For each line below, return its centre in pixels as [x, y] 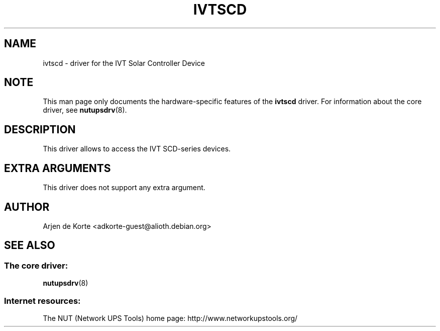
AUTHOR [27, 207]
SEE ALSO [30, 245]
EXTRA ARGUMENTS [58, 168]
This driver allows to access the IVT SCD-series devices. [137, 149]
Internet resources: [42, 301]
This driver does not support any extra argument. [124, 188]
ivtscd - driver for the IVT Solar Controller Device [124, 63]
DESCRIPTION [40, 129]
